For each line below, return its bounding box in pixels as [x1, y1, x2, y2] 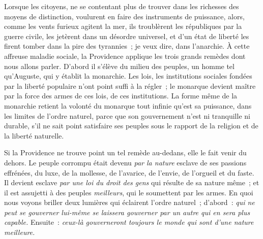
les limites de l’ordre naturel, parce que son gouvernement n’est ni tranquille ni [4, 110, 250, 121]
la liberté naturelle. [4, 130, 64, 141]
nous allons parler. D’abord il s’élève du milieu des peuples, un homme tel [4, 60, 235, 71]
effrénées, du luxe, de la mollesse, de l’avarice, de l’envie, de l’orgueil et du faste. [4, 167, 254, 178]
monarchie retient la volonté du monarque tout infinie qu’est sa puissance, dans [4, 100, 252, 111]
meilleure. [4, 227, 35, 237]
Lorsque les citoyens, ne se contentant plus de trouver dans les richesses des [4, 1, 239, 11]
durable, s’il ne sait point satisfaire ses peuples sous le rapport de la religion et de [4, 120, 258, 131]
